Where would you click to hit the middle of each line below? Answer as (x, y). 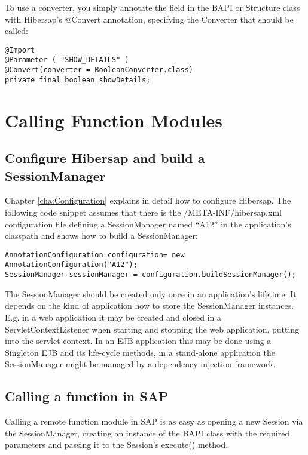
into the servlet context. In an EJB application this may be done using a (138, 341)
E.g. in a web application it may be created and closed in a (113, 317)
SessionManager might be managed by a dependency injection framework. (140, 364)
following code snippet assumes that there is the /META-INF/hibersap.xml (143, 212)
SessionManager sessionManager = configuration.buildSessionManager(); (150, 275)
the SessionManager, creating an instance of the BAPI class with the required (147, 433)
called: (16, 31)
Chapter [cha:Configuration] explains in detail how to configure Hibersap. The (148, 200)
